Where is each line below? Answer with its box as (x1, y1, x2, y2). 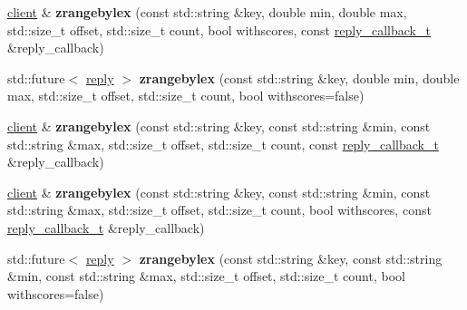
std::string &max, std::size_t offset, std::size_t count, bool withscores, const (7, 200, 432, 219)
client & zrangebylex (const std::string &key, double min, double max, (7, 3, 407, 21)
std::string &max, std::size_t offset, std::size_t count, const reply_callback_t (7, 134, 439, 153)
